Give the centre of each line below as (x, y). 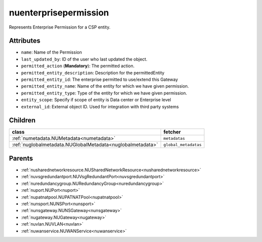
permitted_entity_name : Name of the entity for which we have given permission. (105, 86)
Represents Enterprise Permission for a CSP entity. (60, 27)
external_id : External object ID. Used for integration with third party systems (100, 106)
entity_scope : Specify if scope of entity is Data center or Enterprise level (96, 100)
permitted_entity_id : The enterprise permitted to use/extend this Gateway (99, 79)
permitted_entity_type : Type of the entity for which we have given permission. (104, 93)
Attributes (25, 41)
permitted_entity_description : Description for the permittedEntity (93, 73)
